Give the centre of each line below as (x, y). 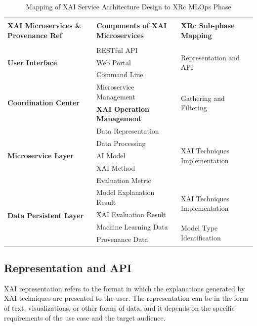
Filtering (194, 108)
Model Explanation (126, 192)
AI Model (111, 155)
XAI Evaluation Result (131, 214)
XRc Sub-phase (208, 25)
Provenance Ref (35, 35)
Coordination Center (43, 103)
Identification (201, 237)
